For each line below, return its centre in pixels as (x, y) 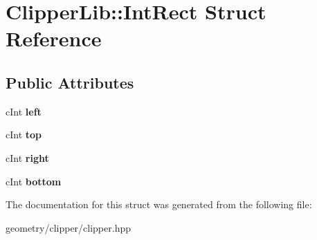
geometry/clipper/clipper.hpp (68, 227)
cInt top (24, 135)
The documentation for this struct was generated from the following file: (159, 204)
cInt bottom (34, 181)
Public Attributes (70, 82)
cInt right (27, 157)
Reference (54, 38)
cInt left (24, 111)
